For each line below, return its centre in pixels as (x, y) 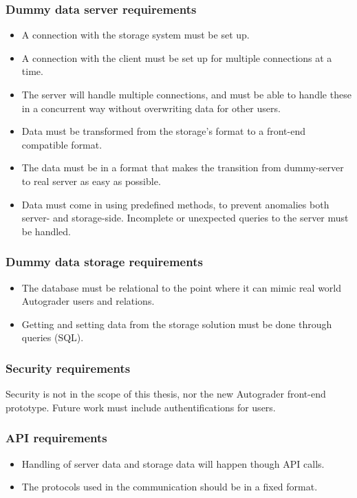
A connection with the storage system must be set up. (136, 35)
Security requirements (68, 368)
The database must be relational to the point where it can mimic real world (182, 287)
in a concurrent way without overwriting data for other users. (151, 108)
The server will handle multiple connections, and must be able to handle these (186, 94)
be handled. (46, 231)
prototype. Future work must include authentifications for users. (141, 407)
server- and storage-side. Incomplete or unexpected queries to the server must (185, 218)
